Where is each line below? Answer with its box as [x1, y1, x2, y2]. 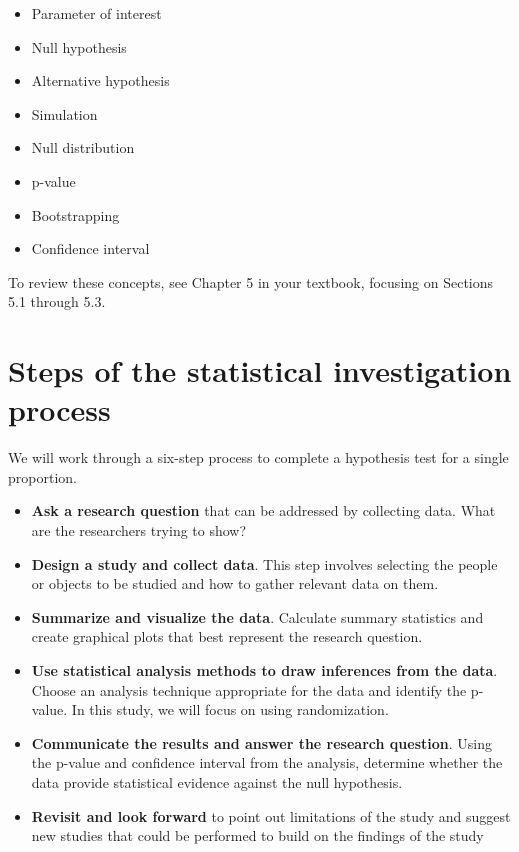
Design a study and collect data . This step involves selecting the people [31, 553, 498, 574]
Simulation [31, 103, 98, 124]
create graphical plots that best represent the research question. [31, 626, 423, 647]
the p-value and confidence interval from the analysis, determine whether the [31, 752, 503, 773]
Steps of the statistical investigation [8, 350, 512, 391]
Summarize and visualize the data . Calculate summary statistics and [31, 606, 484, 627]
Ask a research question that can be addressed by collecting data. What [31, 500, 496, 521]
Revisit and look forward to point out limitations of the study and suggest [31, 805, 511, 826]
